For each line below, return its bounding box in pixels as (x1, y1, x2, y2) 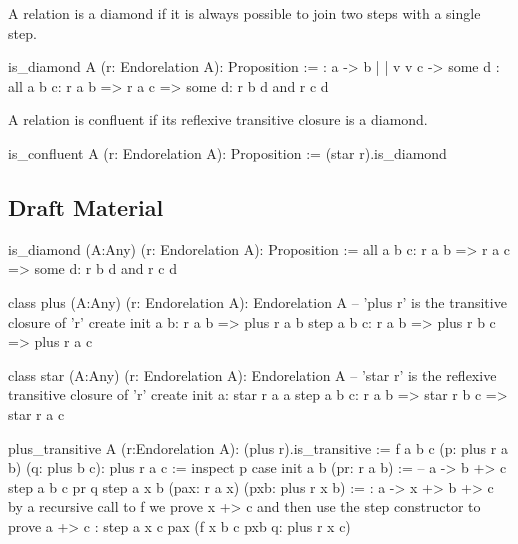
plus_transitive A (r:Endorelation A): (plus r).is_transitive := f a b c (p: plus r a (8, 437, 508, 458)
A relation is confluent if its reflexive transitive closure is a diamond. (8, 109, 428, 130)
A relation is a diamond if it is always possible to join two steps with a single (8, 3, 481, 23)
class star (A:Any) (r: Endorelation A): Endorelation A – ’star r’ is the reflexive (8, 364, 497, 385)
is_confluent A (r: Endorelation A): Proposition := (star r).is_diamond (8, 142, 447, 163)
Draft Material (8, 191, 164, 222)
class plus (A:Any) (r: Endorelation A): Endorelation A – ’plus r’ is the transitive (8, 291, 507, 312)
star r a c (8, 403, 65, 424)
